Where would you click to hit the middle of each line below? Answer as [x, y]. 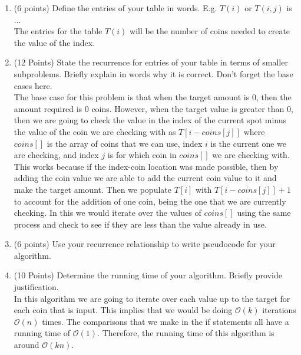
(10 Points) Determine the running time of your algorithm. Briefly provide [148, 275]
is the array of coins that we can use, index [125, 143]
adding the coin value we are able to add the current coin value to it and [145, 178]
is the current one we [249, 143]
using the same [264, 213]
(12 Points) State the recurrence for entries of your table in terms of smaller [151, 62]
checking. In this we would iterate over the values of [107, 213]
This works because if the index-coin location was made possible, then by [146, 166]
